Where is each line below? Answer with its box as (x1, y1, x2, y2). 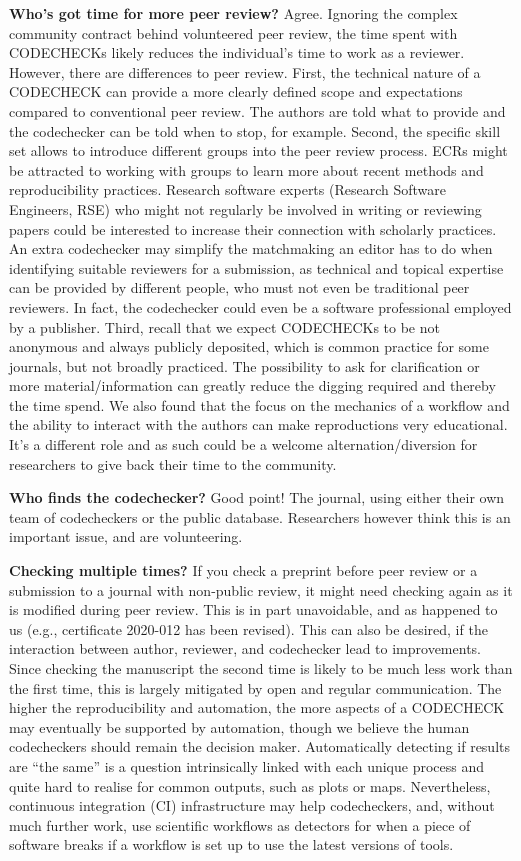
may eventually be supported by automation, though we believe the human (9, 716, 470, 737)
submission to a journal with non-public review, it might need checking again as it (9, 579, 513, 600)
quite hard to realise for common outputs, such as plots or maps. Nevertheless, (9, 775, 491, 796)
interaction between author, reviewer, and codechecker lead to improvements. (9, 638, 481, 659)
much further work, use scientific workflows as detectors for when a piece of (9, 814, 471, 835)
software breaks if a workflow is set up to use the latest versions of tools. (9, 834, 454, 855)
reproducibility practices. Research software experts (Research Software (9, 179, 446, 200)
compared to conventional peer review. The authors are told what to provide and (9, 100, 506, 121)
